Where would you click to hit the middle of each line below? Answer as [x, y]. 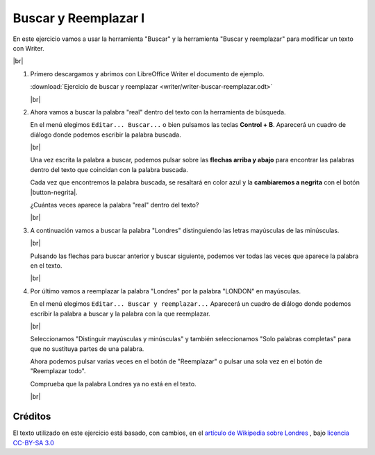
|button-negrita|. [54, 192]
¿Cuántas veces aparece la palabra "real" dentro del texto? [115, 205]
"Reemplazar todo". [58, 371]
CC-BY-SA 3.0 [34, 443]
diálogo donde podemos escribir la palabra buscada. [106, 135]
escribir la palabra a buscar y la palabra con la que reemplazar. [120, 314]
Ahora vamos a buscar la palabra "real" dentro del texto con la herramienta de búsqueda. [158, 112]
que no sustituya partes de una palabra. [87, 349]
